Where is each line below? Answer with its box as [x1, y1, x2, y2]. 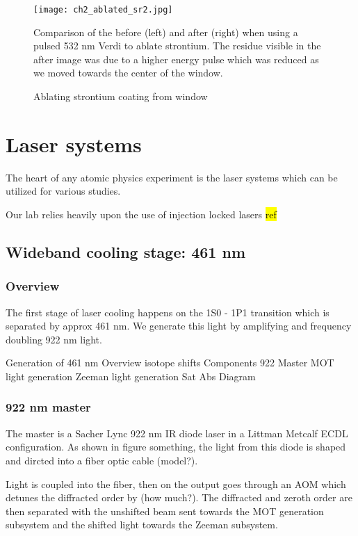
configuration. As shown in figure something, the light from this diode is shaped [6, 439, 346, 454]
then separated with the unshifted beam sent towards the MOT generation [6, 503, 324, 518]
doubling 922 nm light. [6, 332, 102, 346]
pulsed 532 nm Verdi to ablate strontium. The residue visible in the [33, 38, 321, 53]
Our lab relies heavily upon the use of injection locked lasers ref [6, 206, 277, 221]
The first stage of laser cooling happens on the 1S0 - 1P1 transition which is [6, 304, 329, 319]
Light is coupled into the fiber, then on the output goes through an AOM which [6, 476, 346, 491]
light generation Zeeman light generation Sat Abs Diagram [6, 368, 256, 383]
